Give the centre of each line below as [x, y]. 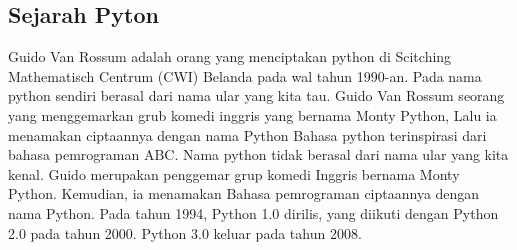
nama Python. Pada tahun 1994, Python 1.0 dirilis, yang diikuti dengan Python [253, 212]
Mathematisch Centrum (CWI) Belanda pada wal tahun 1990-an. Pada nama [245, 75]
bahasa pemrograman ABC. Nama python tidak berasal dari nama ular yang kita [258, 154]
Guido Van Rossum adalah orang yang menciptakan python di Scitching [230, 56]
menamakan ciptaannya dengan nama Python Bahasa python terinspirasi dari [247, 134]
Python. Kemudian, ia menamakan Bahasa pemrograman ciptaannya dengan [244, 193]
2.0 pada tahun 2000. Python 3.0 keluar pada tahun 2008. [185, 232]
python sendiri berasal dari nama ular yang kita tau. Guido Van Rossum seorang [256, 95]
